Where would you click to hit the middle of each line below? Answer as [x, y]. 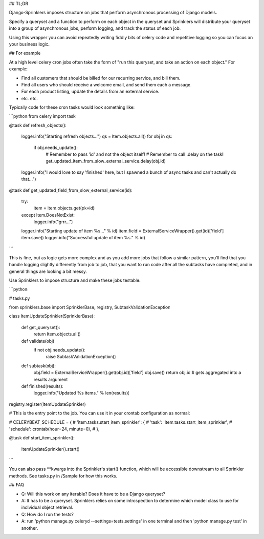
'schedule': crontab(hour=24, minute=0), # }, [54, 429]
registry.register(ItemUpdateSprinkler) [47, 404]
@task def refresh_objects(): [38, 125]
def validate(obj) [38, 341]
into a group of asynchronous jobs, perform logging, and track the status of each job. [95, 28]
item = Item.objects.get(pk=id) [64, 208]
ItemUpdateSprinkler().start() [51, 449]
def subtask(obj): [39, 366]
